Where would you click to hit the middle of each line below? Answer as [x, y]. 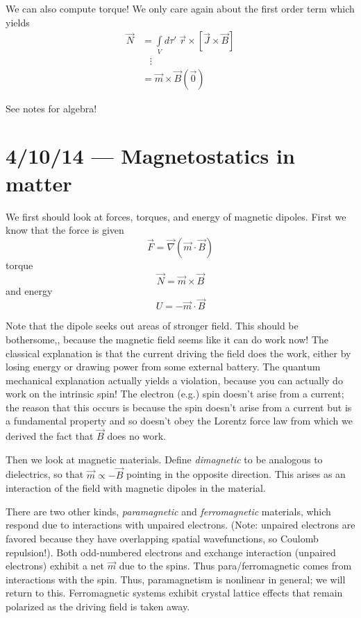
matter [39, 183]
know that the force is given [65, 230]
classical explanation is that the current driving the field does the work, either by [178, 353]
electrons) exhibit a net [55, 566]
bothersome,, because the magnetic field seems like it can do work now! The [167, 339]
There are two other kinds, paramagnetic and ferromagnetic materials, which [168, 511]
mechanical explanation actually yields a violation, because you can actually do [174, 380]
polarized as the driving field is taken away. [98, 607]
